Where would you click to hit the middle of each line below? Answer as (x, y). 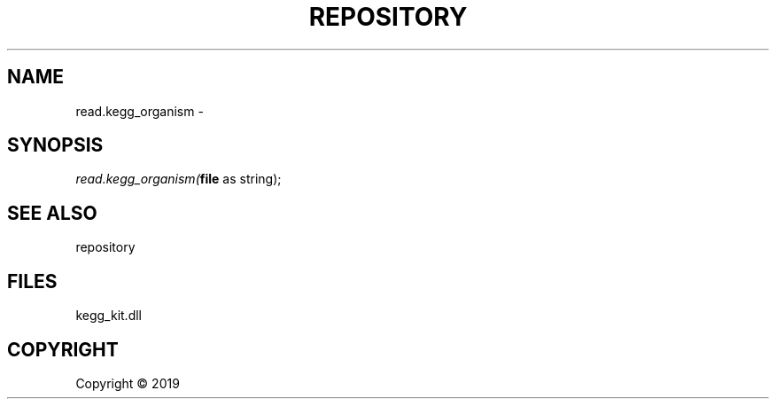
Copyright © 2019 (128, 383)
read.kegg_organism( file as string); (178, 179)
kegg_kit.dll (109, 316)
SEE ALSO (52, 213)
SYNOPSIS (55, 145)
